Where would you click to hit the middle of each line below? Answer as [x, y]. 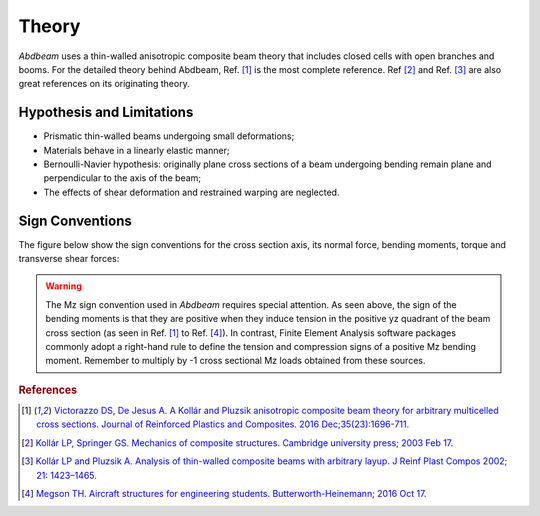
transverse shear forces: [69, 259]
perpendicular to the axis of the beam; [122, 178]
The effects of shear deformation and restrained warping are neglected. [191, 192]
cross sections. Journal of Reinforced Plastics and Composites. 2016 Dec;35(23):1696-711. [223, 424]
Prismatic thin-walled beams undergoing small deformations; [169, 136]
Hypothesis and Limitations [106, 112]
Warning [63, 286]
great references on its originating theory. [104, 84]
